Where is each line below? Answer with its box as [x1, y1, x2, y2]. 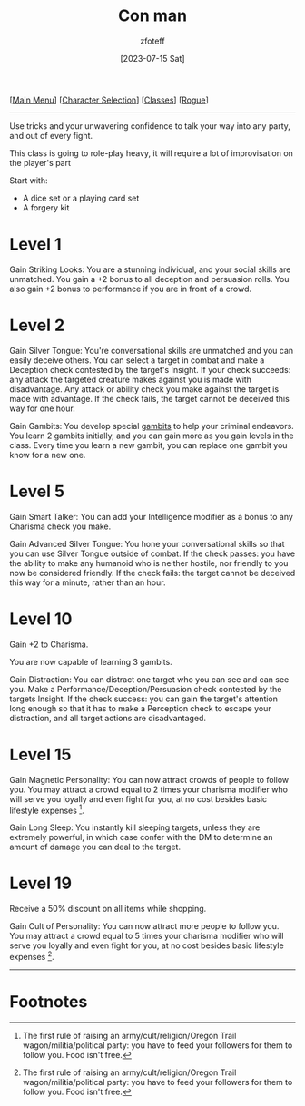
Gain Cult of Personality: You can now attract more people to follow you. [9, 921, 280, 932]
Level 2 [9, 315, 65, 336]
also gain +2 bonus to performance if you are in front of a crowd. [9, 283, 252, 294]
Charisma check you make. [9, 521, 112, 532]
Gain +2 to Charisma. [9, 639, 89, 650]
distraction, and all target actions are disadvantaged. [9, 712, 207, 723]
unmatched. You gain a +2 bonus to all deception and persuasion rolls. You [9, 273, 290, 284]
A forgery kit [22, 201, 70, 213]
